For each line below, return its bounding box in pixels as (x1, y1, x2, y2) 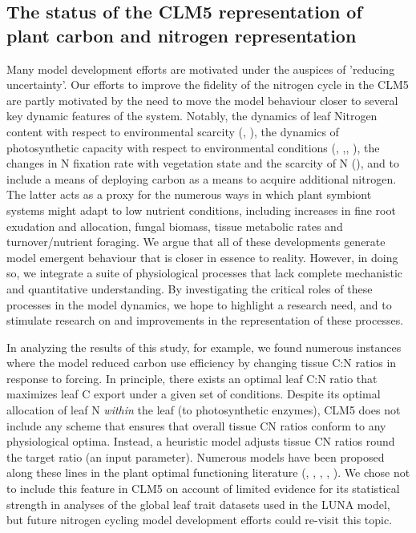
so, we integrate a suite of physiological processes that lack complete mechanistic (6, 264, 403, 281)
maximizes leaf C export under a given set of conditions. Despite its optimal (6, 386, 381, 402)
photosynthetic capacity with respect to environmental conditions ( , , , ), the (6, 139, 380, 155)
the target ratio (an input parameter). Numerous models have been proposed (6, 448, 385, 465)
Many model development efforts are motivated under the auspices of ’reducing (6, 60, 395, 77)
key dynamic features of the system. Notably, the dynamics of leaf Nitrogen (6, 107, 378, 124)
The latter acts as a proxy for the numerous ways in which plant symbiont (6, 186, 372, 203)
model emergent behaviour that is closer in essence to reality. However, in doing (6, 248, 398, 265)
